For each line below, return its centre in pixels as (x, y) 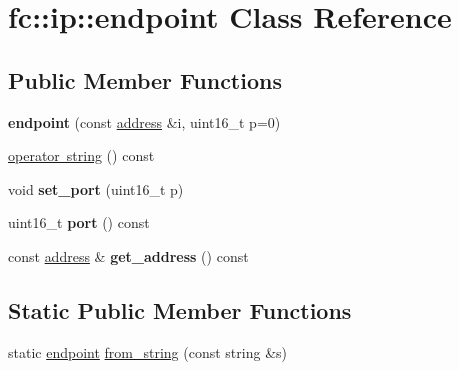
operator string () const (81, 155)
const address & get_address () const (128, 255)
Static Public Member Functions (180, 309)
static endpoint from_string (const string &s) (147, 351)
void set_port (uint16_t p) (96, 188)
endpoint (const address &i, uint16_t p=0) (144, 121)
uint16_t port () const (79, 222)
